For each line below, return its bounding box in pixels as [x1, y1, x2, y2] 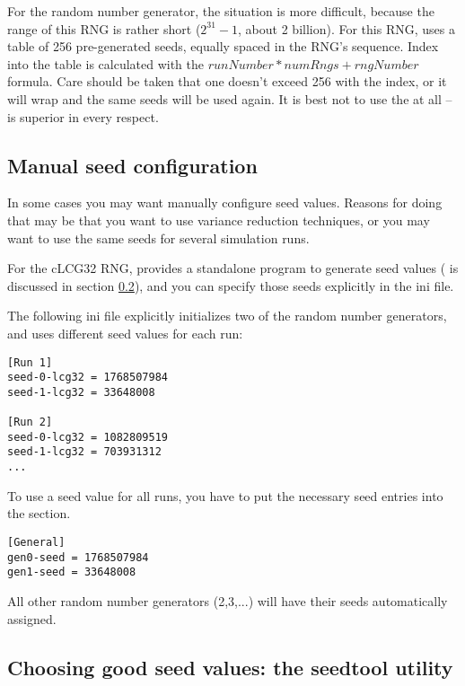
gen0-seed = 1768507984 [7, 550, 149, 564]
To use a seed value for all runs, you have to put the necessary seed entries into [7, 486, 443, 505]
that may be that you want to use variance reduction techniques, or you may [7, 210, 430, 229]
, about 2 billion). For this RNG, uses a [238, 19, 455, 38]
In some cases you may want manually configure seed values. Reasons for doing [7, 193, 443, 212]
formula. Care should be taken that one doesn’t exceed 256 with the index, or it [7, 72, 447, 91]
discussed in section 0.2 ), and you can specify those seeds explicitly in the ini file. [7, 276, 454, 295]
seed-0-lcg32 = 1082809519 [7, 430, 168, 444]
